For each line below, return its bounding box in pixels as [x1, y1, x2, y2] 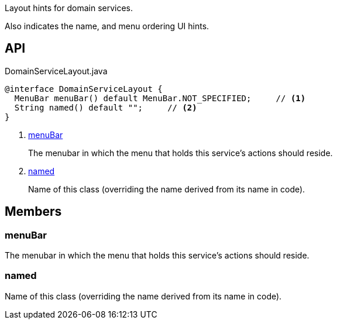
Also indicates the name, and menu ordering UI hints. [5, 21, 209, 31]
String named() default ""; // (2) [14, 102, 197, 112]
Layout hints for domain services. [5, 3, 133, 13]
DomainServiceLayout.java [5, 66, 108, 76]
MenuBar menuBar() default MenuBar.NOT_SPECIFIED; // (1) [14, 93, 306, 103]
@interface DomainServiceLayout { [5, 84, 163, 94]
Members [5, 204, 62, 219]
